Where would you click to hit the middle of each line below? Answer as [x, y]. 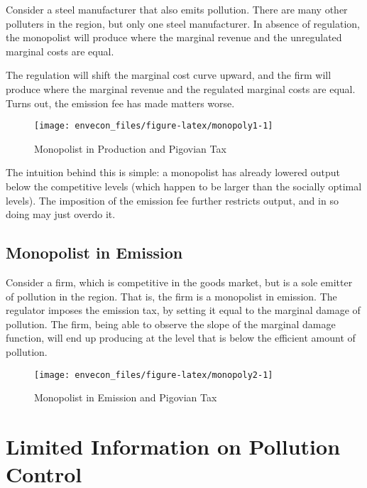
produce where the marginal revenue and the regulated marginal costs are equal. [181, 88]
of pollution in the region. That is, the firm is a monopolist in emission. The [171, 296]
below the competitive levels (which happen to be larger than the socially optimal [184, 186]
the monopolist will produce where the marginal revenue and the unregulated [174, 37]
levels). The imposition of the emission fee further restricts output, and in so [172, 200]
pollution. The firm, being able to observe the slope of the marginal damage [171, 324]
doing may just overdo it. [61, 214]
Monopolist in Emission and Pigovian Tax [126, 397]
